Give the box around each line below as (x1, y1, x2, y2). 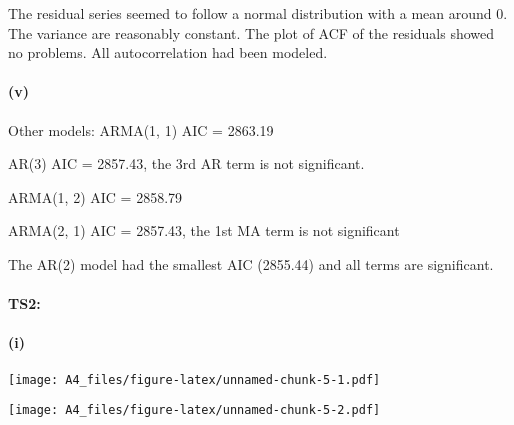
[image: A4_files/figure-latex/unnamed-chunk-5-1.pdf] (8, 372, 381, 387)
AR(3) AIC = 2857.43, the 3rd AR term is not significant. (8, 153, 365, 174)
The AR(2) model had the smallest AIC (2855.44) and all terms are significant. (8, 253, 494, 274)
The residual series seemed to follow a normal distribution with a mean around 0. (8, 3, 508, 23)
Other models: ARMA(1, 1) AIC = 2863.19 (8, 119, 274, 140)
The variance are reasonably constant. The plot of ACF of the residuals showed (8, 22, 495, 43)
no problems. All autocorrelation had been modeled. (8, 42, 328, 63)
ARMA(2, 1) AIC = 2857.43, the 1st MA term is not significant (8, 220, 400, 241)
